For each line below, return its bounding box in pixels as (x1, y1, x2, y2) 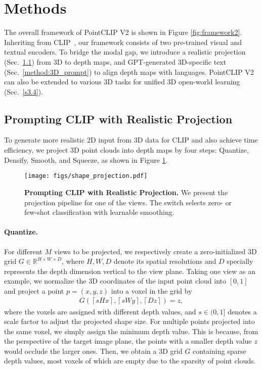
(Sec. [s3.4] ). (4, 86, 43, 97)
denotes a (228, 306, 257, 316)
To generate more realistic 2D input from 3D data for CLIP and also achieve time (4, 134, 258, 145)
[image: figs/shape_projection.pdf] (24, 172, 148, 180)
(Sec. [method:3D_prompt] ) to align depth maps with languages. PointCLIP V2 (4, 66, 254, 77)
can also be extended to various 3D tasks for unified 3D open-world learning (4, 76, 240, 87)
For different (4, 246, 42, 256)
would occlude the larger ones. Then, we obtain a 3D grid (4, 345, 183, 356)
